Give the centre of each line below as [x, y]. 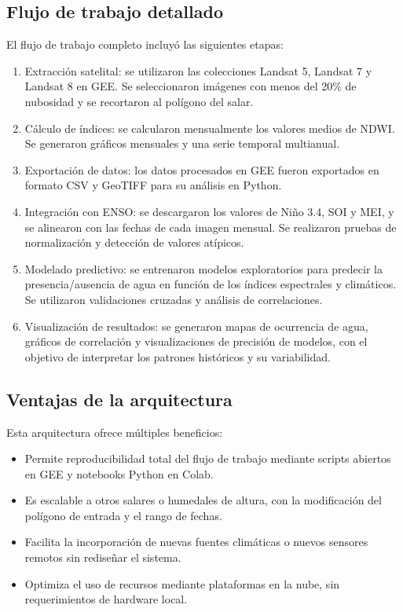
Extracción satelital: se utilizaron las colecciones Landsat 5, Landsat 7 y [198, 70]
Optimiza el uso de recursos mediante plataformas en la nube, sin [182, 583]
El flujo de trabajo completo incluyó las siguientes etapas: [145, 44]
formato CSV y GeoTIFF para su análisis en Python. [153, 185]
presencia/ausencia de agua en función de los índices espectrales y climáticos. [211, 284]
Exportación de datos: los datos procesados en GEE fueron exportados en [202, 169]
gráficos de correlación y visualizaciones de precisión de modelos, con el [196, 341]
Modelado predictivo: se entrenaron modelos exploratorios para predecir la [203, 268]
